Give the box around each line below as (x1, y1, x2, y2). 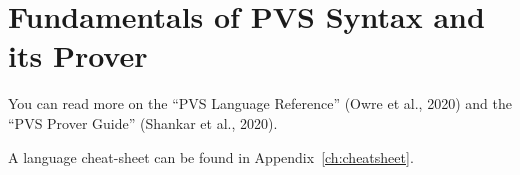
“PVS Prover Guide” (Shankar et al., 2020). (8, 112, 278, 133)
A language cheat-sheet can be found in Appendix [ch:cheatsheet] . (8, 146, 414, 167)
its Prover (8, 35, 148, 76)
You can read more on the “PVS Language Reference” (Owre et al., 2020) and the (8, 93, 512, 114)
